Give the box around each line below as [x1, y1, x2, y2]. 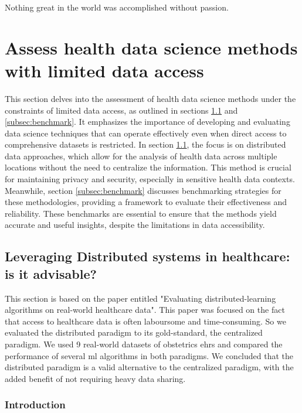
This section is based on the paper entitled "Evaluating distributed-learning [5, 292, 276, 304]
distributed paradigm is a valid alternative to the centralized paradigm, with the [5, 361, 294, 373]
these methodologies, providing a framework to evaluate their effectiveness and [5, 196, 287, 208]
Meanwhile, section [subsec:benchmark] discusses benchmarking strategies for [5, 184, 281, 196]
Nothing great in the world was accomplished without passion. [5, 1, 229, 13]
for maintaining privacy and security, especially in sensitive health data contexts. [5, 173, 295, 185]
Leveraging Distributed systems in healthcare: [5, 247, 290, 265]
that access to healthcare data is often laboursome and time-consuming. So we [5, 315, 286, 327]
